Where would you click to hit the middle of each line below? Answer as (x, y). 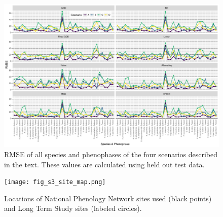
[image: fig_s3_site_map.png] (55, 182)
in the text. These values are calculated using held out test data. (104, 164)
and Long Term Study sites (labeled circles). (73, 208)
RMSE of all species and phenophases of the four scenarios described (111, 154)
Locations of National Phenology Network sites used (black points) (108, 198)
